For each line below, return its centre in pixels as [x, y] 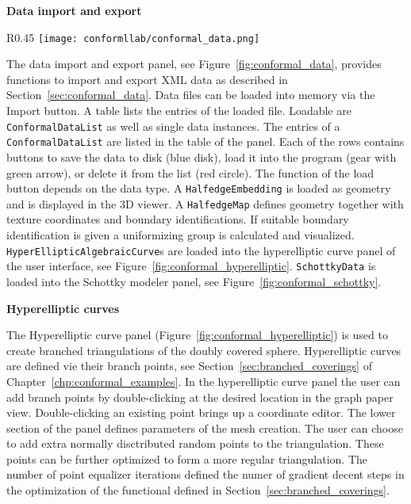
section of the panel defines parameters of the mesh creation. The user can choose [205, 428]
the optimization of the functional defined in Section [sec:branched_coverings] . [198, 490]
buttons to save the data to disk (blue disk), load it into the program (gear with [202, 157]
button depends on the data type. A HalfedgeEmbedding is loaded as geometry [199, 188]
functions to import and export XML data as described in [147, 79]
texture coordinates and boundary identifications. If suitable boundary [178, 219]
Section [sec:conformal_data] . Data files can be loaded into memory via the [191, 95]
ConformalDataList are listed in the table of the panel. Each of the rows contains [205, 141]
